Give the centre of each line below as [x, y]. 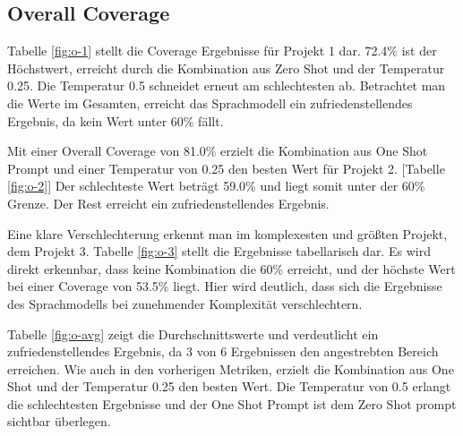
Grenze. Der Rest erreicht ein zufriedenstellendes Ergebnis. [168, 203]
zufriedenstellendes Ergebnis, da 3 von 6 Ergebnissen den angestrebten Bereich [223, 351]
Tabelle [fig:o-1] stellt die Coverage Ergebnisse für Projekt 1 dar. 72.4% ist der [222, 51]
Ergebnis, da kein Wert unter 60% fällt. [116, 120]
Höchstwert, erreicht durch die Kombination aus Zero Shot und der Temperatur [226, 68]
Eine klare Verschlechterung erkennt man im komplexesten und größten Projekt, [227, 233]
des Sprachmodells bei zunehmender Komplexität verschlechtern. [185, 303]
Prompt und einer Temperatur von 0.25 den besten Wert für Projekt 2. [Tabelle [226, 168]
